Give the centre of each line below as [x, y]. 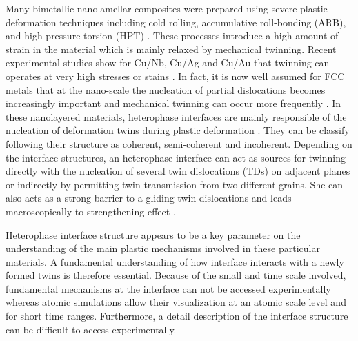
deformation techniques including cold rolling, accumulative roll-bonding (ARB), [176, 22]
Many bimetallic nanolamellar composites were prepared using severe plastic [167, 8]
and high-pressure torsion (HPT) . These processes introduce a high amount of [172, 36]
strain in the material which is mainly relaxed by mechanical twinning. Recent [171, 49]
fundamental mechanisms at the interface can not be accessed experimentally [168, 288]
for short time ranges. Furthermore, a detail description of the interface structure [177, 316]
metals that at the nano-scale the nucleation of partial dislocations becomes [166, 89]
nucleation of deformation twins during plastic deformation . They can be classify [178, 130]
